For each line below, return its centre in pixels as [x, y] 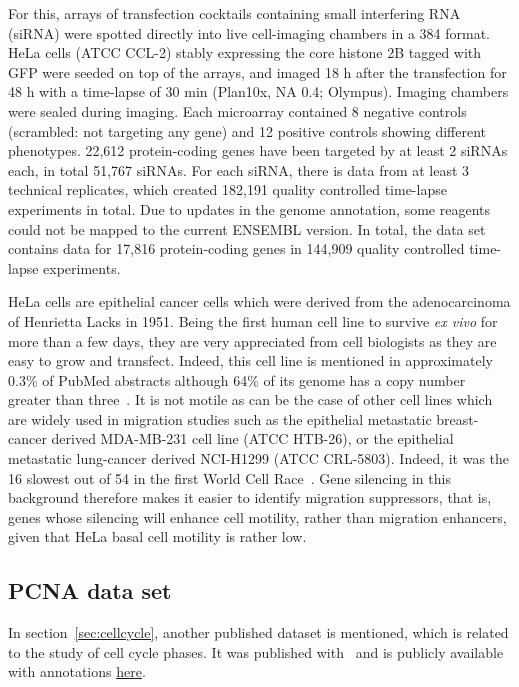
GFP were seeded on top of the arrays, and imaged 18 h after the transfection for [257, 71]
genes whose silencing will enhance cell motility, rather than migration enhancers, [257, 516]
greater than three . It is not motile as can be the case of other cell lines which [250, 399]
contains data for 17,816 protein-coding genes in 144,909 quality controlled [236, 248]
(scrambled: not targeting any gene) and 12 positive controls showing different [247, 130]
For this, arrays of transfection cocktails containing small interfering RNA [234, 13]
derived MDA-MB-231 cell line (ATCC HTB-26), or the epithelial [252, 438]
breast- [457, 418]
